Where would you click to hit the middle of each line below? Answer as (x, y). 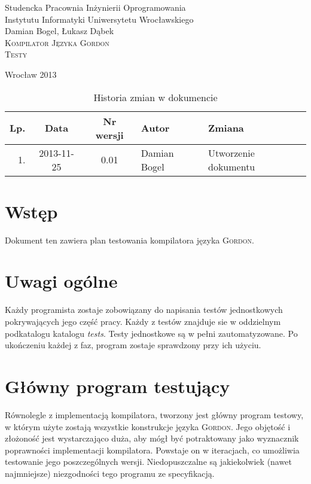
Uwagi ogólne (61, 281)
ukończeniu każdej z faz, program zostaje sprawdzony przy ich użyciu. (133, 345)
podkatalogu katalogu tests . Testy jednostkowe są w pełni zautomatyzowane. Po (151, 333)
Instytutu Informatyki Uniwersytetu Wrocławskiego (99, 19)
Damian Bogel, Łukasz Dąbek (60, 31)
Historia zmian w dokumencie (155, 97)
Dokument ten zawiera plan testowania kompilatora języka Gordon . (129, 240)
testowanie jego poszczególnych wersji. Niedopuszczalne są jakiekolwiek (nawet (148, 462)
